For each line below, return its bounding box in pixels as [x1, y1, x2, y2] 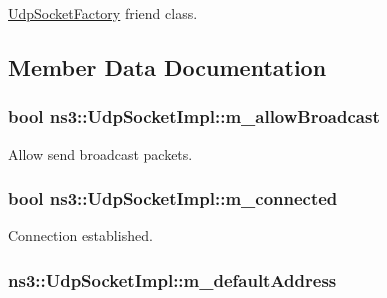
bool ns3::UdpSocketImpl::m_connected [8, 186, 338, 211]
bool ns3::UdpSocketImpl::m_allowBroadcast [8, 104, 380, 129]
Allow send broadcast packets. [8, 143, 193, 164]
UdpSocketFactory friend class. [8, 3, 198, 23]
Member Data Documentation [8, 51, 327, 82]
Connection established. [8, 225, 153, 246]
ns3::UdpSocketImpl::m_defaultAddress [8, 267, 337, 292]
